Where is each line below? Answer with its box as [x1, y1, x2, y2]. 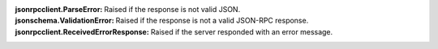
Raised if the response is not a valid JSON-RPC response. [115, 16, 309, 26]
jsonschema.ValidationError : [15, 16, 114, 26]
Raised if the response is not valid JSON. [104, 5, 241, 14]
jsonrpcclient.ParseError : [15, 5, 103, 14]
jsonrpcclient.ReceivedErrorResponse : [15, 27, 149, 36]
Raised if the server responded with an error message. [150, 27, 333, 36]
